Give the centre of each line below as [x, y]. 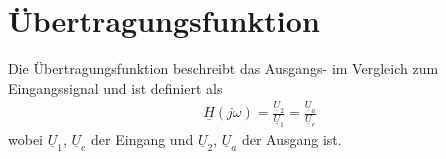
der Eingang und [142, 138]
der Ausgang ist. [291, 138]
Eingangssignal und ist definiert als [115, 87]
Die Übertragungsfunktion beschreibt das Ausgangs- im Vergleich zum [223, 68]
